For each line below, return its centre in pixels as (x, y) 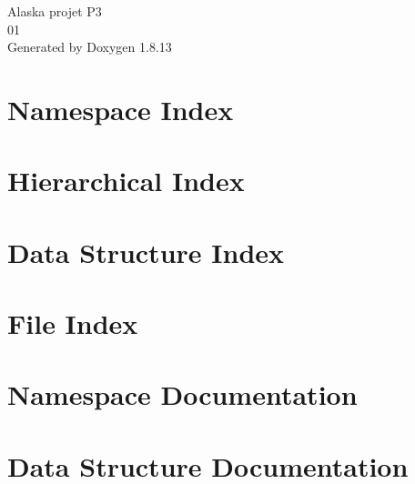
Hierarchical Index (126, 181)
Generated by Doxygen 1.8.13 (90, 47)
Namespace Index (121, 109)
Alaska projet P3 (55, 11)
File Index (73, 323)
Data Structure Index (146, 252)
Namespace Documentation (182, 394)
